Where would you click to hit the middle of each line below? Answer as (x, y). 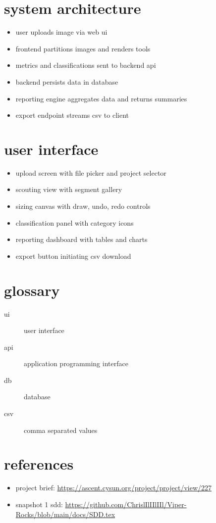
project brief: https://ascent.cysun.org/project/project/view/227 (114, 488)
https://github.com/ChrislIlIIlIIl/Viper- (126, 504)
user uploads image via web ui (61, 32)
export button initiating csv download (73, 256)
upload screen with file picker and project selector (91, 172)
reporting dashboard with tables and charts (81, 239)
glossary (32, 290)
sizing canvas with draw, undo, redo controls (83, 206)
